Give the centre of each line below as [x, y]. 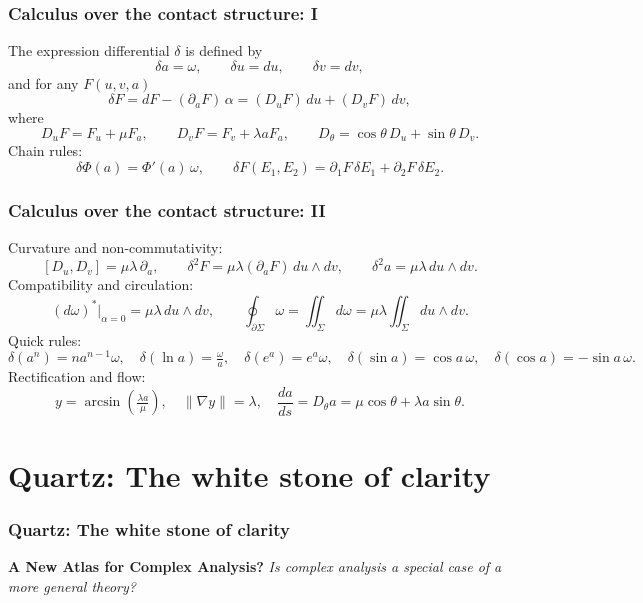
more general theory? [72, 585]
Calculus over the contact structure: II [167, 209]
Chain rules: [45, 150]
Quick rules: [45, 339]
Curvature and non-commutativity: [115, 247]
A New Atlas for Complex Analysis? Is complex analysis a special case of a [255, 565]
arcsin [102, 402]
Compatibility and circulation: [101, 284]
